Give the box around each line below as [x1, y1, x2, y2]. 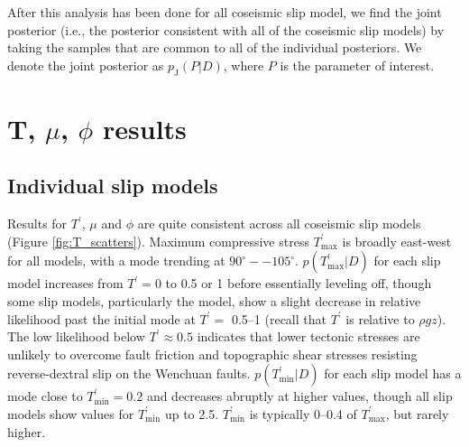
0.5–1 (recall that [231, 309, 326, 328]
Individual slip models [7, 172, 218, 200]
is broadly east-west [342, 231, 452, 250]
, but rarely [385, 404, 449, 423]
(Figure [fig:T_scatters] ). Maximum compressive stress [7, 231, 309, 250]
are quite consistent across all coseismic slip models [137, 214, 421, 233]
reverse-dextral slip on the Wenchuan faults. [7, 364, 251, 383]
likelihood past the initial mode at [7, 309, 196, 328]
